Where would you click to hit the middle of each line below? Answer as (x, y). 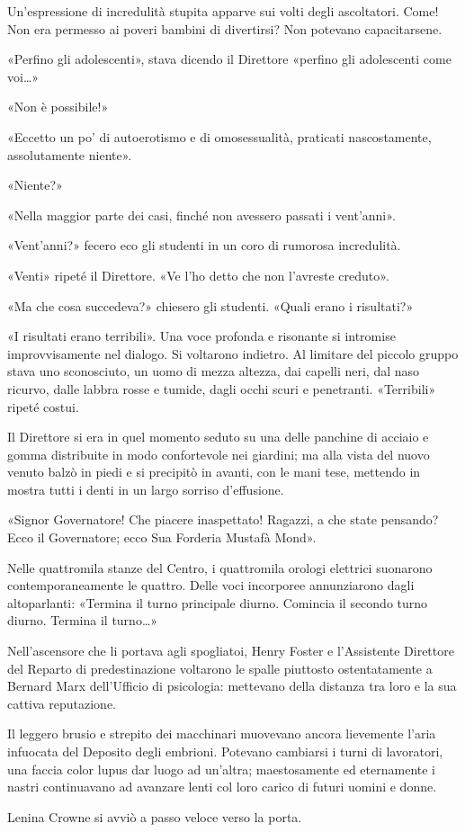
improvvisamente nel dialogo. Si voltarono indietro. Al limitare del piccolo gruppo (233, 353)
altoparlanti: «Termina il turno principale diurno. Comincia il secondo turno (218, 602)
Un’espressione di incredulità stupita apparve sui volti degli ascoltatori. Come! (223, 11)
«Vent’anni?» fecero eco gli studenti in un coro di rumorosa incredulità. (204, 245)
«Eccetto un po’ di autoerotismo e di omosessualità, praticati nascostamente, (219, 136)
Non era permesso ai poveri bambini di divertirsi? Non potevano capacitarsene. (225, 28)
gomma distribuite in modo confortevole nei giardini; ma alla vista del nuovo (219, 454)
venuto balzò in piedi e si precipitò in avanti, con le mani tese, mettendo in (214, 472)
